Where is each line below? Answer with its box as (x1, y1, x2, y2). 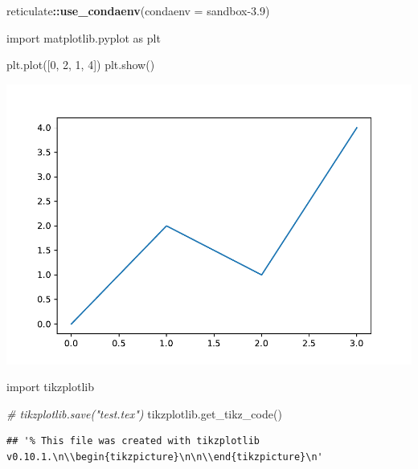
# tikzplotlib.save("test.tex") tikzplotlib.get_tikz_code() (6, 405, 282, 422)
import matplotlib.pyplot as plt (6, 29, 161, 46)
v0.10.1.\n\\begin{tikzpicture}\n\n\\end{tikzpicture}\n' (6, 451, 323, 463)
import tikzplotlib (6, 378, 94, 395)
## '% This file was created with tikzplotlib (6, 435, 260, 447)
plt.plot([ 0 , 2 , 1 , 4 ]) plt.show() (6, 56, 155, 73)
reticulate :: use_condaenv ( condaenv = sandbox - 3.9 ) (6, 2, 270, 18)
